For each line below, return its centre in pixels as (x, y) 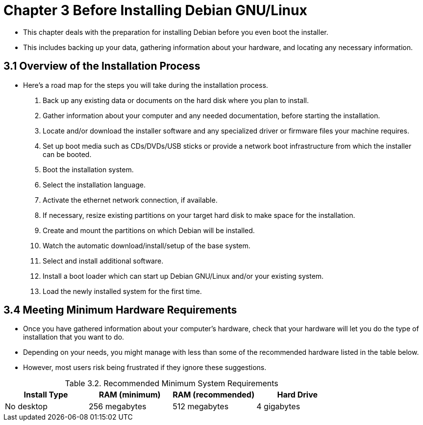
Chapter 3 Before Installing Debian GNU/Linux (155, 10)
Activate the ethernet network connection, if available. (130, 200)
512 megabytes (201, 407)
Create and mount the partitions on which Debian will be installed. (149, 230)
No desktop (26, 407)
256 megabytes (118, 407)
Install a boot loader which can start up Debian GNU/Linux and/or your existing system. (183, 276)
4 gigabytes (278, 407)
